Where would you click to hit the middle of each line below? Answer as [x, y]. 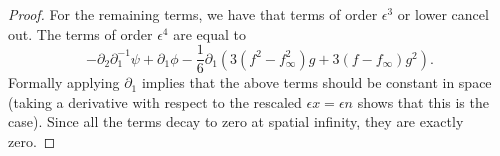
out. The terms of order [80, 33]
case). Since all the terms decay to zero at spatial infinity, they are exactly [236, 121]
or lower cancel [443, 14]
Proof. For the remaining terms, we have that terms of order [193, 14]
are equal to [209, 33]
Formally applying [64, 82]
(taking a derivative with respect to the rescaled [155, 101]
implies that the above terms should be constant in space [316, 82]
